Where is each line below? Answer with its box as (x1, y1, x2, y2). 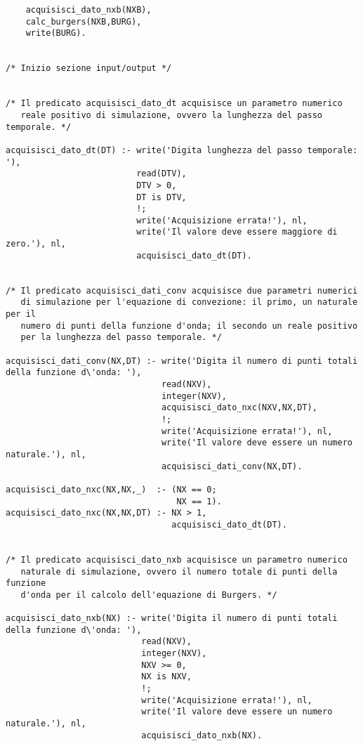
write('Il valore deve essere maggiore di (136, 227, 338, 237)
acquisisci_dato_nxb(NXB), (25, 5, 152, 15)
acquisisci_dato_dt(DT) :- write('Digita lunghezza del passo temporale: (6, 145, 358, 155)
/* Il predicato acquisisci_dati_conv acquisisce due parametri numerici (6, 285, 358, 296)
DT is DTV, (136, 192, 187, 202)
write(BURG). (25, 28, 86, 39)
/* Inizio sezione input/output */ (6, 63, 172, 74)
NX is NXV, (141, 672, 192, 682)
